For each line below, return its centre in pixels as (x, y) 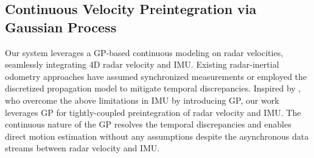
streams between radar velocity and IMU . (82, 148)
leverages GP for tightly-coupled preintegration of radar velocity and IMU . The (153, 112)
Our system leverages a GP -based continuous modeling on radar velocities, (144, 52)
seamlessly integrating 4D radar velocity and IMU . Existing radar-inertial (142, 64)
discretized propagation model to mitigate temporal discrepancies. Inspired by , (153, 88)
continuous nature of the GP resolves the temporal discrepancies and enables (148, 124)
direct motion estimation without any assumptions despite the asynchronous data (157, 136)
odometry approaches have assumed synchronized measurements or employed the (156, 76)
